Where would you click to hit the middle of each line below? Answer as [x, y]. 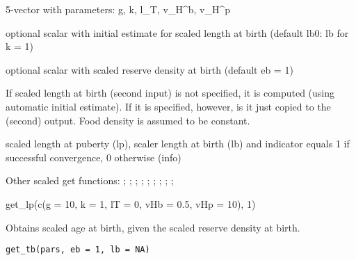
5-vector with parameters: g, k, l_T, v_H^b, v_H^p [118, 9]
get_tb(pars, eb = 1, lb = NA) [78, 250]
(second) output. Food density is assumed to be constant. [128, 120]
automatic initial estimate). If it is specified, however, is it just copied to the [168, 106]
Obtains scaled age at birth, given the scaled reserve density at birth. [153, 227]
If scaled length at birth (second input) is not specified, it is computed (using [170, 93]
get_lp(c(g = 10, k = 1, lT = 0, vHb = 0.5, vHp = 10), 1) [131, 203]
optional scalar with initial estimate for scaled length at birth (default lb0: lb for [177, 32]
